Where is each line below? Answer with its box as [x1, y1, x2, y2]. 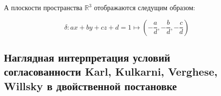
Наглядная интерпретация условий [4, 49, 170, 64]
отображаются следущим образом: [94, 2, 196, 12]
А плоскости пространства [4, 2, 82, 12]
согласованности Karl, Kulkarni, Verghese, [4, 64, 218, 79]
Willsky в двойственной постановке [4, 78, 177, 93]
